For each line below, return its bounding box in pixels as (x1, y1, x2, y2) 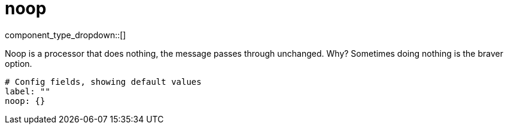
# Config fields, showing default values (5, 76, 202, 87)
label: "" (5, 86, 50, 96)
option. (5, 58, 32, 69)
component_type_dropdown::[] (5, 29, 126, 40)
